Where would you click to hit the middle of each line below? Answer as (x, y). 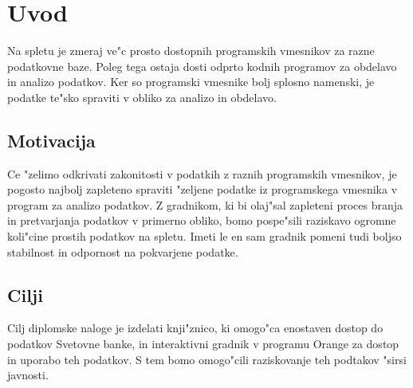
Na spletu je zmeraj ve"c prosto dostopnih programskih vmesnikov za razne (191, 51)
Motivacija (51, 140)
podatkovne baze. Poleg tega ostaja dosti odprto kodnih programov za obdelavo (202, 66)
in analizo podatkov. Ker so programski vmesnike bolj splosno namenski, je (191, 82)
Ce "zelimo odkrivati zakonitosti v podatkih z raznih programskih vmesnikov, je (202, 173)
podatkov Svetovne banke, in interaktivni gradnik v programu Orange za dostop (203, 344)
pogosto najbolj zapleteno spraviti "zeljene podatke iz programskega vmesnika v (203, 189)
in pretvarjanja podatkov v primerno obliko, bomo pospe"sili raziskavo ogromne (202, 220)
